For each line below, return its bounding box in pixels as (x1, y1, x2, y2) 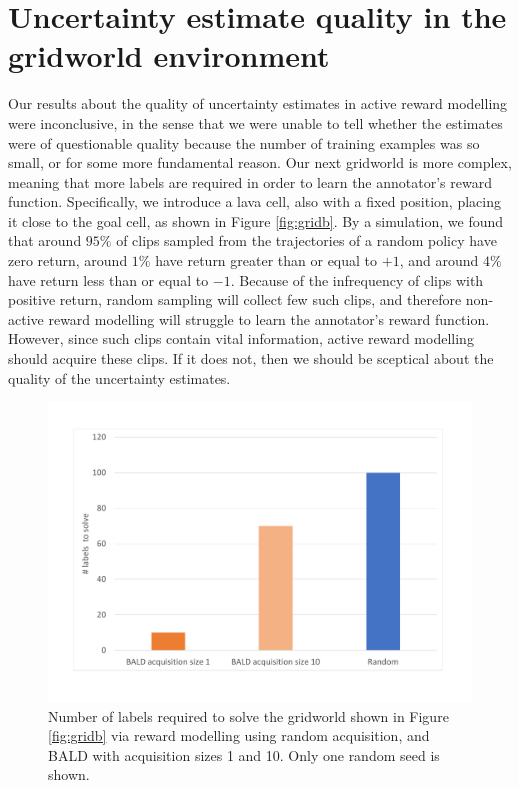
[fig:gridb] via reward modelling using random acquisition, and (48, 725, 430, 746)
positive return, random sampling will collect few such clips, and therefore (8, 289, 462, 310)
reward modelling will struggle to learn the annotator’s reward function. (48, 308, 490, 329)
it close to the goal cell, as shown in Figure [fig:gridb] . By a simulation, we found (8, 210, 504, 231)
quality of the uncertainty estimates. (8, 367, 231, 388)
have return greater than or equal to (155, 250, 378, 271)
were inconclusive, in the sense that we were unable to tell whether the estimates (8, 112, 503, 133)
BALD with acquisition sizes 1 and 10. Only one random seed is (48, 744, 440, 765)
